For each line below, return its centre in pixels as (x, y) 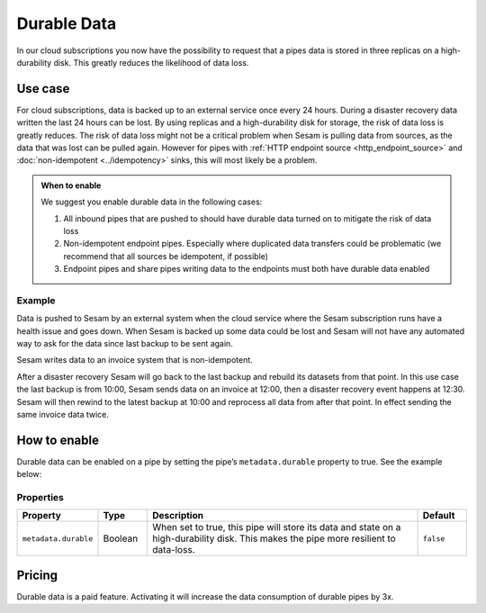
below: (29, 474)
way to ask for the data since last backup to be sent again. (125, 344)
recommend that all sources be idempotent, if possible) (166, 256)
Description (178, 516)
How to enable (58, 440)
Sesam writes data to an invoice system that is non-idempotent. (135, 360)
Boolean (121, 538)
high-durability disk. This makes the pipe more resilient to (274, 538)
